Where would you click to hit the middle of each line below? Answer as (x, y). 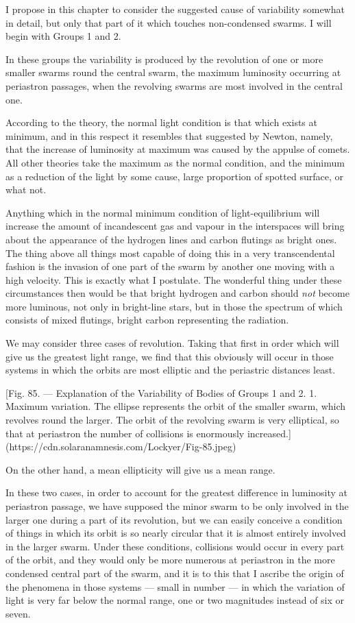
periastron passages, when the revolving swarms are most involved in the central (174, 85)
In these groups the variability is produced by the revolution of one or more (164, 59)
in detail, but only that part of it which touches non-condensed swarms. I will (169, 22)
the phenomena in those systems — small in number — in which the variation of (175, 586)
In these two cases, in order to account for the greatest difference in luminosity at (177, 492)
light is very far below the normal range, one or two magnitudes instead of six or (175, 600)
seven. (18, 613)
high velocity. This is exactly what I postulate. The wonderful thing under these (174, 279)
